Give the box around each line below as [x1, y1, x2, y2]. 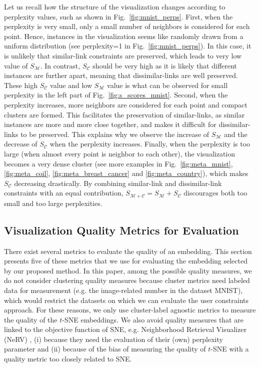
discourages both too [183, 187, 247, 198]
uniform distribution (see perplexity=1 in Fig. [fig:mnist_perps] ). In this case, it [4, 40, 251, 51]
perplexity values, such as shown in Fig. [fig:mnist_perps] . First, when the [4, 11, 233, 21]
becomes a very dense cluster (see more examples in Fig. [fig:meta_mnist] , [4, 158, 233, 168]
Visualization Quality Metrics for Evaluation [4, 222, 239, 237]
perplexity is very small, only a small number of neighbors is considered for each [4, 21, 250, 31]
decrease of [4, 138, 37, 149]
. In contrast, [40, 60, 80, 70]
